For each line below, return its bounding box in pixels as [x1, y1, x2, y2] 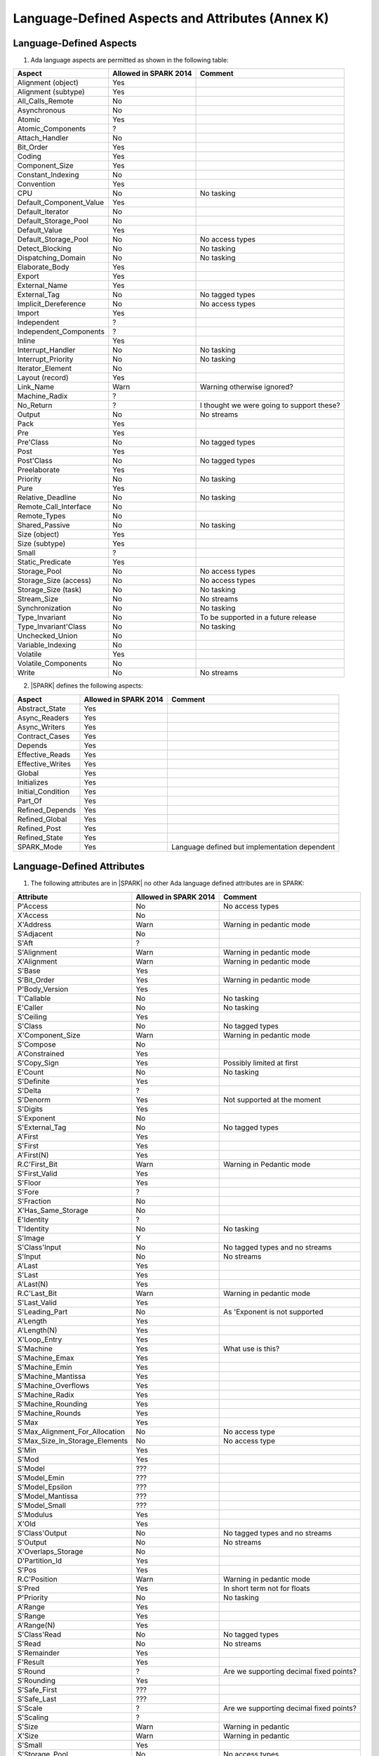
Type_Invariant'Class [17, 622, 87, 631]
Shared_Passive [17, 520, 70, 530]
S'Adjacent [17, 929, 53, 938]
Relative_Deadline [17, 492, 77, 502]
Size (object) [17, 530, 60, 539]
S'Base [17, 966, 41, 976]
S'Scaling [17, 1712, 49, 1722]
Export [17, 271, 39, 281]
